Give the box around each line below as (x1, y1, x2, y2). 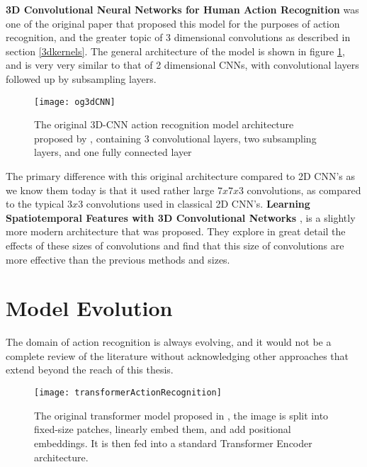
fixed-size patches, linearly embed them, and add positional (34, 422, 291, 437)
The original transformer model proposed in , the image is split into (34, 407, 329, 422)
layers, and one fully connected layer (34, 145, 192, 159)
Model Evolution (6, 293, 173, 322)
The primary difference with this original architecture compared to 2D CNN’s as (6, 169, 356, 183)
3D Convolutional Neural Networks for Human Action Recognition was (6, 2, 359, 16)
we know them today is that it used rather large (6, 182, 215, 197)
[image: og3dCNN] (34, 96, 115, 107)
